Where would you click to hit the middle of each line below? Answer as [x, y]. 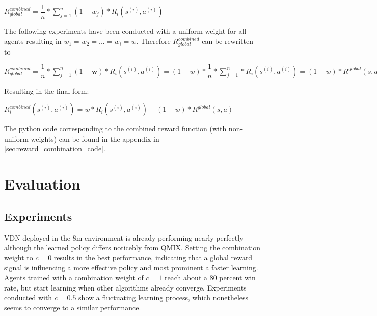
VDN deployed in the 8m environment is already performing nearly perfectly [124, 237]
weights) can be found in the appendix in [95, 138]
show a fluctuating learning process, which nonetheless [164, 297]
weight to [19, 257]
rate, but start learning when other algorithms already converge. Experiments [125, 287]
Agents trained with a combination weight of [74, 277]
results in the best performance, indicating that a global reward [153, 257]
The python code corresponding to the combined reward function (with [115, 129]
